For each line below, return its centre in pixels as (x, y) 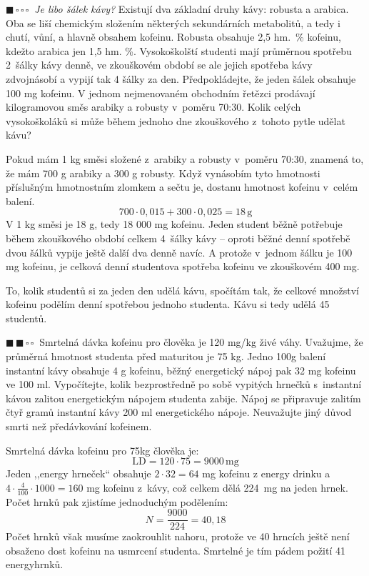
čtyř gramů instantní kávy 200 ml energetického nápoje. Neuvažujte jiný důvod (179, 412)
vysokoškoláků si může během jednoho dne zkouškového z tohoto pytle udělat (176, 120)
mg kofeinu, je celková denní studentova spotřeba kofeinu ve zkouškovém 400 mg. (183, 266)
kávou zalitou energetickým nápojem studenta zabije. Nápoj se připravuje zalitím (183, 398)
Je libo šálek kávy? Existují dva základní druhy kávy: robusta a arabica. (192, 9)
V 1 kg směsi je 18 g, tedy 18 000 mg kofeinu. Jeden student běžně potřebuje (174, 224)
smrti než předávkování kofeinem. (79, 426)
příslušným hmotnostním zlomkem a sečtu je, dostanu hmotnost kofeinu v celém (182, 187)
